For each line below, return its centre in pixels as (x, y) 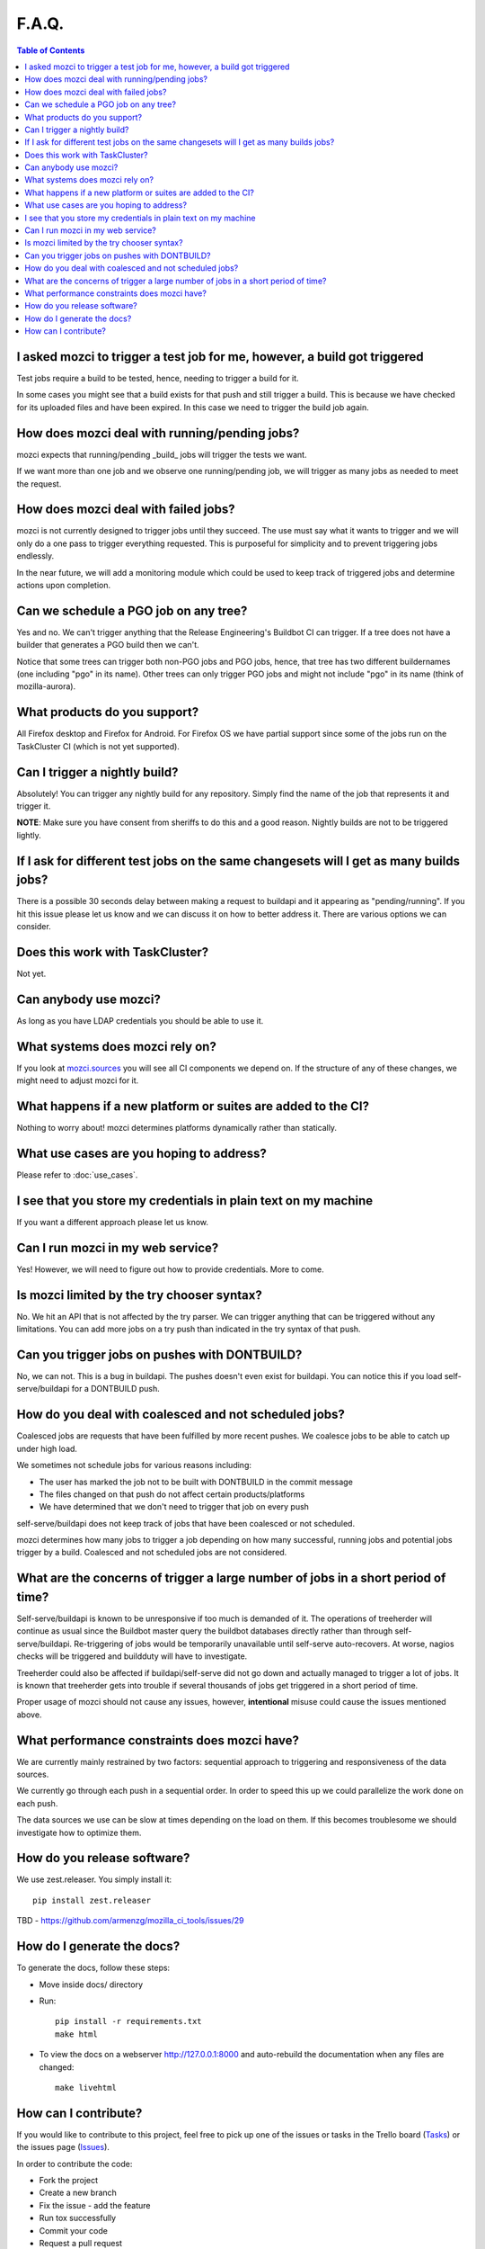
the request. (39, 484)
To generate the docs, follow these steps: (93, 1968)
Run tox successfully (78, 2218)
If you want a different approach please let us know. (113, 1222)
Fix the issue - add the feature (95, 2205)
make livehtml (86, 2088)
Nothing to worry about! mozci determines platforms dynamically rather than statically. (176, 1128)
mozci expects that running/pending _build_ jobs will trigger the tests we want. (162, 454)
